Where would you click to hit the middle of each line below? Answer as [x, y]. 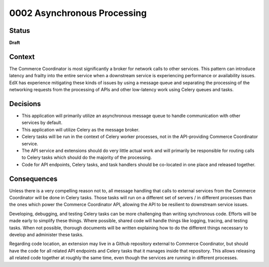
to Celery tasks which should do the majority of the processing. [87, 157]
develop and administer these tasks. [46, 235]
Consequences [33, 179]
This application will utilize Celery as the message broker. [80, 130]
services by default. [42, 123]
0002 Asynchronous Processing [78, 13]
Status [20, 31]
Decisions [25, 104]
